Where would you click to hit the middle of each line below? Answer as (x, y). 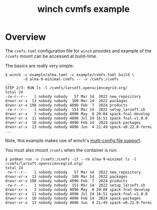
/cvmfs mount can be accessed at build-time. (51, 56)
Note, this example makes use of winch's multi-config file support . (73, 140)
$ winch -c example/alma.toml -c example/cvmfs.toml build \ (70, 75)
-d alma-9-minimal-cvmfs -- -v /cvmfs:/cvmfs (71, 79)
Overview (26, 37)
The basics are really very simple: (40, 66)
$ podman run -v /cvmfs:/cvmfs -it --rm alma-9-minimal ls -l (71, 159)
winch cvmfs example (83, 9)
